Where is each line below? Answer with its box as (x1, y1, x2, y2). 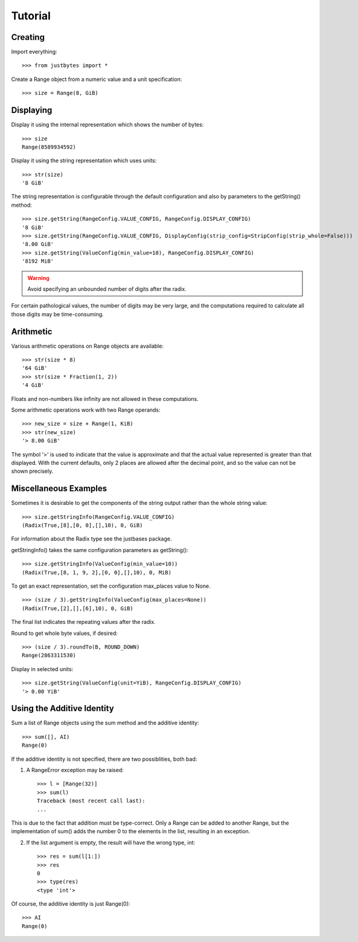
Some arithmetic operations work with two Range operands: (11, 406, 161, 414)
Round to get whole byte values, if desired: (11, 629, 118, 637)
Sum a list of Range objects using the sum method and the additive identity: (11, 719, 199, 727)
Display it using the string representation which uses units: (11, 157, 157, 164)
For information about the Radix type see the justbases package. (11, 535, 172, 542)
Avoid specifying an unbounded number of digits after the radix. (27, 285, 187, 293)
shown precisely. (11, 467, 54, 475)
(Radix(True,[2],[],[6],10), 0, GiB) (22, 605, 134, 612)
